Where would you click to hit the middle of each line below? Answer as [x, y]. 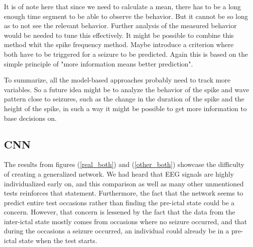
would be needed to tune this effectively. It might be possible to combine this [119, 35]
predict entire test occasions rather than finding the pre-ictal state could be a [119, 202]
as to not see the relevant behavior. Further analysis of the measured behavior [120, 25]
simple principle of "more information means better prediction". [99, 63]
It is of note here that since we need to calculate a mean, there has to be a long [123, 6]
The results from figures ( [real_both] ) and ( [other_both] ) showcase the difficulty [124, 164]
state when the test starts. [58, 240]
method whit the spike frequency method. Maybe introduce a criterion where [119, 44]
